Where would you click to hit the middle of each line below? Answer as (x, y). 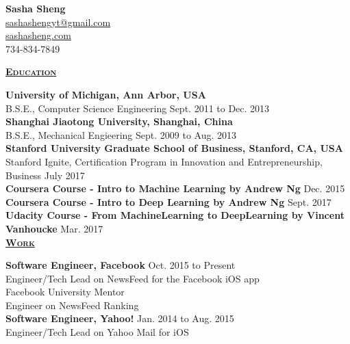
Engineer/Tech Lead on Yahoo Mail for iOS (97, 332)
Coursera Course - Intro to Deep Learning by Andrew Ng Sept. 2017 (168, 201)
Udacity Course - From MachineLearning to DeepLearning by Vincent (175, 215)
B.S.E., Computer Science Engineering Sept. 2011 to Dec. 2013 (138, 108)
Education (31, 71)
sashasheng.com (38, 35)
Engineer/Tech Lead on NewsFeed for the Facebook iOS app (133, 278)
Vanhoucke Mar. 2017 (54, 228)
